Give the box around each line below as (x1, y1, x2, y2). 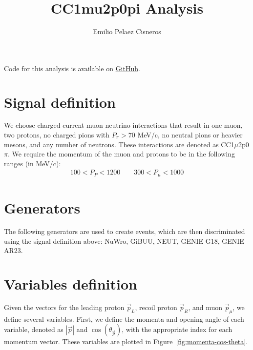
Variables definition (4, 273, 137, 293)
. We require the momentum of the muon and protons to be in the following (7, 149, 235, 159)
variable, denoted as (4, 324, 63, 334)
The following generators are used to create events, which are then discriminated (4, 226, 245, 236)
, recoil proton (135, 302, 177, 312)
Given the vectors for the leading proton (4, 302, 125, 312)
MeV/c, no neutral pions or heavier (137, 130, 243, 140)
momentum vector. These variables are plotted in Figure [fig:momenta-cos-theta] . (4, 336, 248, 347)
